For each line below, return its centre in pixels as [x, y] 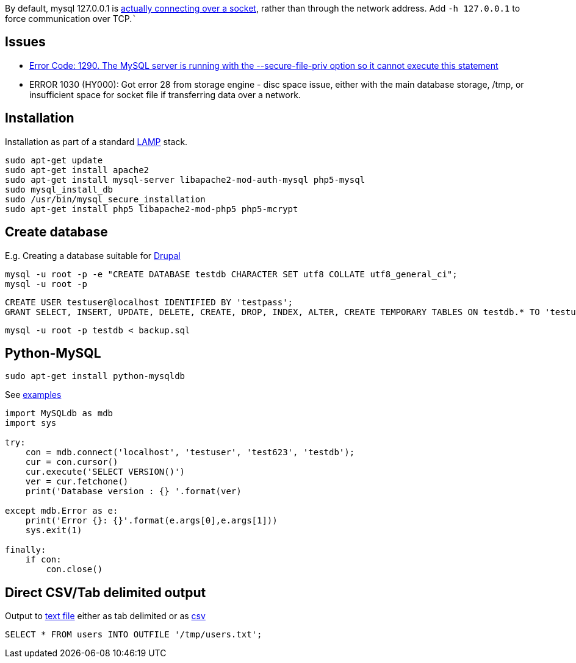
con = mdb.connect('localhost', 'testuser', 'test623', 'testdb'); [190, 452]
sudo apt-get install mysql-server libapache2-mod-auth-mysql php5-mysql [185, 179]
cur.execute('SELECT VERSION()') [105, 472]
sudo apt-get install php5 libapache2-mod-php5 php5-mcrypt [152, 209]
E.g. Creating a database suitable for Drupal [93, 255]
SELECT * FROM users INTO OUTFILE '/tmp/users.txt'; [134, 635]
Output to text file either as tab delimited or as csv [105, 616]
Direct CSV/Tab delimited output [106, 592]
